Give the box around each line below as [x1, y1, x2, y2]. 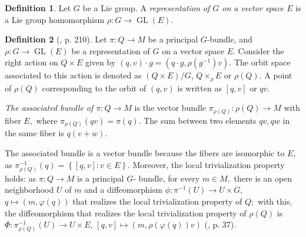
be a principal [148, 33, 198, 45]
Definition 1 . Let [5, 2, 71, 14]
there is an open [234, 172, 292, 184]
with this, [257, 195, 292, 207]
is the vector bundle [134, 101, 207, 114]
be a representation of [71, 44, 150, 57]
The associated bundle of [5, 101, 94, 114]
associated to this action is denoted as [5, 69, 142, 81]
